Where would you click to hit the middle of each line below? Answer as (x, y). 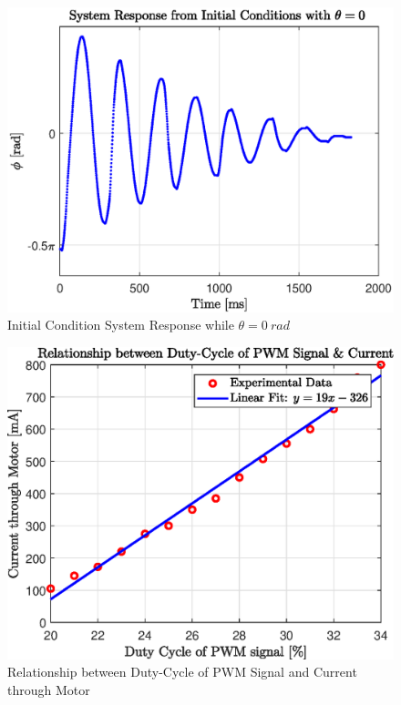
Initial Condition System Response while (121, 325)
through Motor (49, 689)
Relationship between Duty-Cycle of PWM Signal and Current (182, 672)
